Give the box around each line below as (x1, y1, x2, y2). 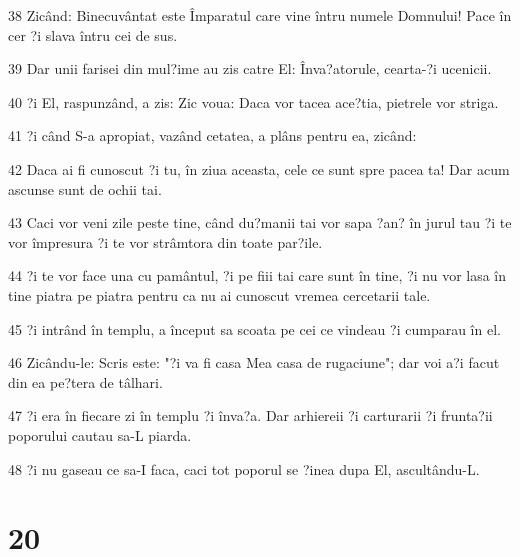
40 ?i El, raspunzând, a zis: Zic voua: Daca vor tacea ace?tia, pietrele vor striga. (8, 91, 499, 112)
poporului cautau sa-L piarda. (8, 424, 192, 445)
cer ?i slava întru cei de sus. (8, 24, 178, 45)
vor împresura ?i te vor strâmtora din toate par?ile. (8, 231, 323, 252)
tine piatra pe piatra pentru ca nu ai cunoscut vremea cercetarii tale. (8, 284, 431, 305)
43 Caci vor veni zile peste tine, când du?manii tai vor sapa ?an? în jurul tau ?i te (8, 212, 512, 233)
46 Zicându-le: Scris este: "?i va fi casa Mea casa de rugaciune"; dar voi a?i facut (8, 352, 500, 373)
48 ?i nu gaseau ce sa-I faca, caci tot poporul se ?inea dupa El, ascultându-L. (8, 458, 480, 479)
